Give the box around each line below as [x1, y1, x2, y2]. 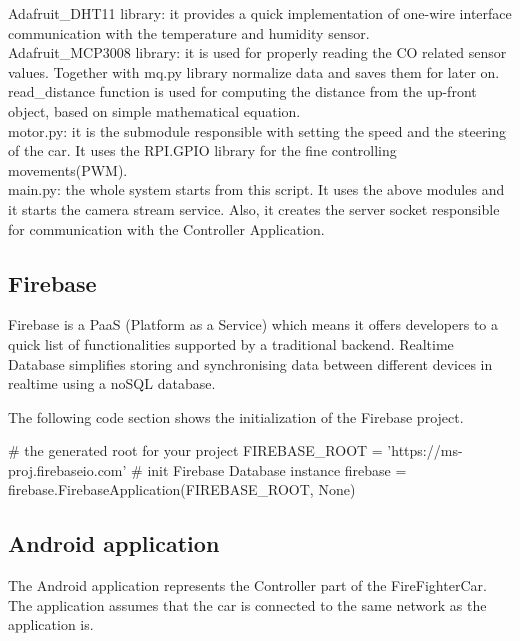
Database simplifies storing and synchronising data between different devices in [8, 353, 493, 374]
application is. [8, 614, 94, 635]
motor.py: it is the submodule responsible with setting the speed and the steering [8, 120, 507, 141]
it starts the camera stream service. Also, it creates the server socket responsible [8, 198, 500, 219]
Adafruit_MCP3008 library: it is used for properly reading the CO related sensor [8, 42, 507, 63]
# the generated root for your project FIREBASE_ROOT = [8, 440, 383, 461]
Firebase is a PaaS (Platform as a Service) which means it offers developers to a [8, 314, 499, 335]
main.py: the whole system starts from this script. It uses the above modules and [8, 179, 505, 200]
